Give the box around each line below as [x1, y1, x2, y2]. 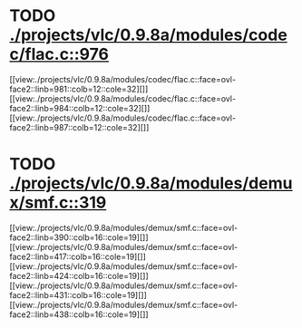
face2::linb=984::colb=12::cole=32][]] [9, 102, 151, 113]
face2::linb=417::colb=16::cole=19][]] [9, 251, 147, 262]
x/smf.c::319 [9, 192, 107, 213]
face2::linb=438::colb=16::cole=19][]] [9, 309, 149, 320]
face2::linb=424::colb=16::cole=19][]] [9, 270, 150, 281]
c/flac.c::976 [9, 44, 109, 64]
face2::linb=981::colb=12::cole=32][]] [9, 83, 149, 94]
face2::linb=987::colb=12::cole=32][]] [9, 121, 150, 132]
